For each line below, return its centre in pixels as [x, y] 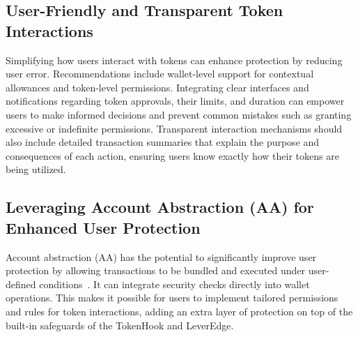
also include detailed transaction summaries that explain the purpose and [163, 142]
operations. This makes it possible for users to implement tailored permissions [172, 298]
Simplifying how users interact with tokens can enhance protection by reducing [174, 60]
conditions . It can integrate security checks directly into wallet [174, 284]
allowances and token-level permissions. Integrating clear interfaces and [157, 87]
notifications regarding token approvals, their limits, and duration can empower [175, 101]
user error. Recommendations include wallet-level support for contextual [160, 74]
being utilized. [36, 169]
